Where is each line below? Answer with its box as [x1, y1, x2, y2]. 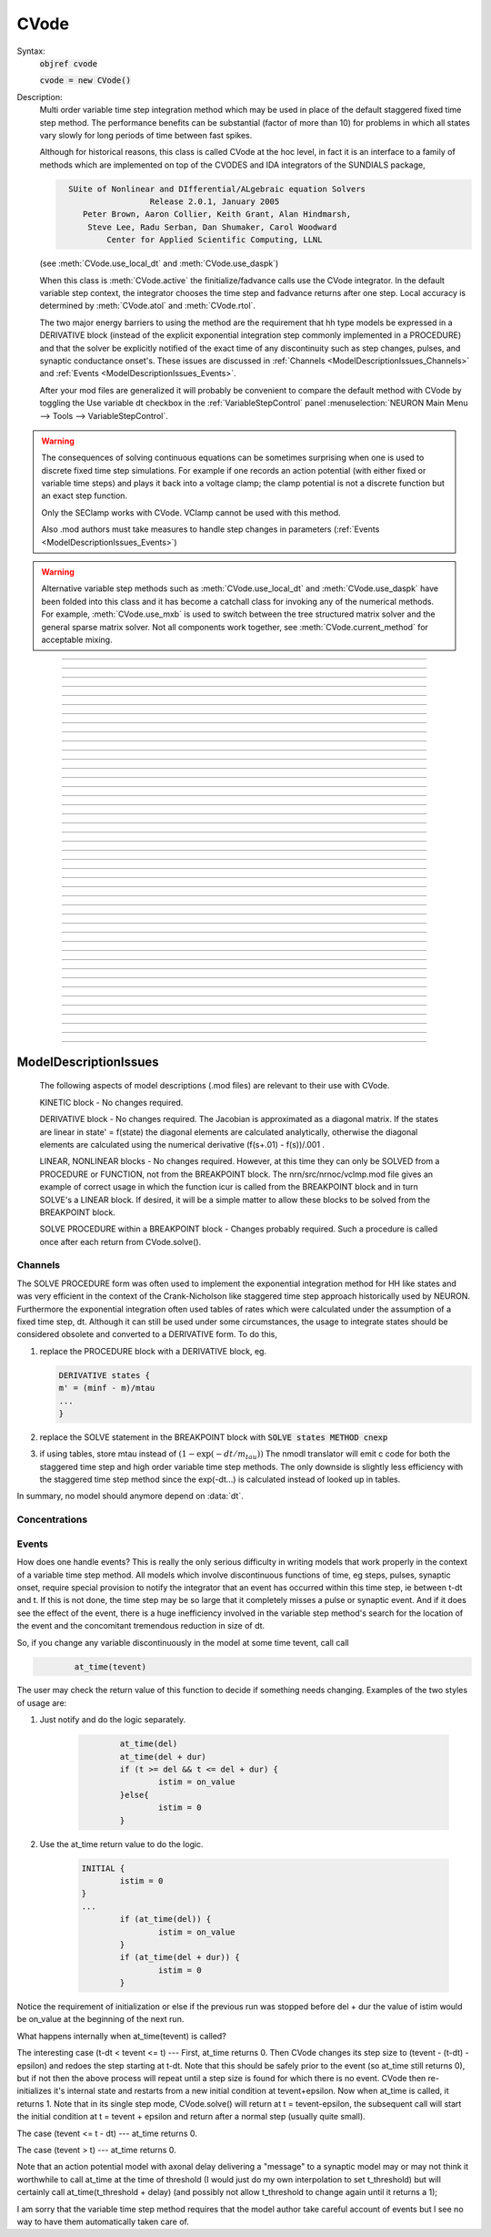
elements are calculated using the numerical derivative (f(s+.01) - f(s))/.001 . [39, 1139, 326, 1149]
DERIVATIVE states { [58, 1370, 150, 1380]
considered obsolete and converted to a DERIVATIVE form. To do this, [16, 1329, 277, 1340]
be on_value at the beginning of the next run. [16, 2014, 185, 2025]
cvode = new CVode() [39, 76, 132, 86]
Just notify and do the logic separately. [39, 1714, 186, 1725]
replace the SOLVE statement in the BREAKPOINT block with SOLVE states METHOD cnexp [39, 1431, 388, 1443]
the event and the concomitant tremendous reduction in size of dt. [16, 1620, 266, 1631]
